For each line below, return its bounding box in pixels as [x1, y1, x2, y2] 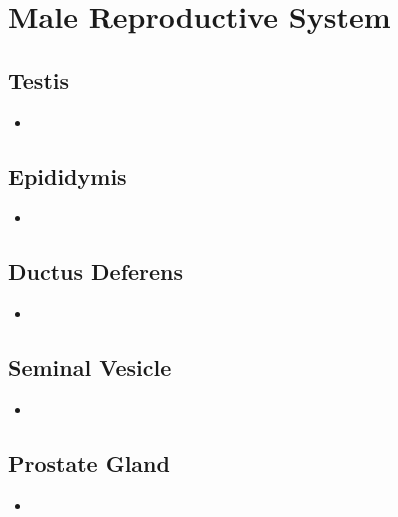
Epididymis [8, 160, 127, 191]
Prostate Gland [8, 447, 170, 478]
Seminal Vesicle [8, 352, 172, 383]
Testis [8, 64, 70, 95]
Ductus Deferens [8, 256, 184, 287]
